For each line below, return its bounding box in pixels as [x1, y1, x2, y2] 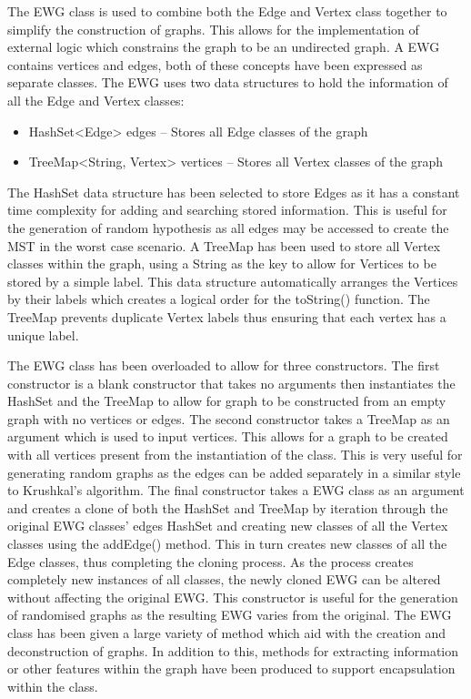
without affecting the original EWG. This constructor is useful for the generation [7, 587, 458, 606]
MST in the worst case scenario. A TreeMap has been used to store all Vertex [7, 236, 441, 255]
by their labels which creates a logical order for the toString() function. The [7, 289, 430, 309]
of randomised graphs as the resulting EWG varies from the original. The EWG [7, 605, 452, 624]
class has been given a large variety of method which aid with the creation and [7, 623, 446, 642]
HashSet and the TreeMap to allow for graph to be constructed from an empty [7, 391, 446, 410]
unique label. [7, 325, 79, 344]
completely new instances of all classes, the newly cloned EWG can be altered [7, 570, 441, 589]
